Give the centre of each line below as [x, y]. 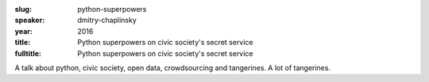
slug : [23, 9]
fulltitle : [28, 53]
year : [24, 31]
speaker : [30, 20]
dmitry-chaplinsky [107, 20]
